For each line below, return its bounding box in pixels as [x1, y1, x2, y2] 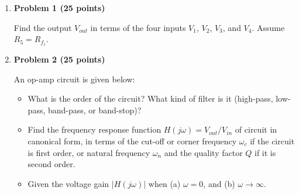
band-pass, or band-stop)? [47, 103, 142, 116]
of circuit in [235, 123, 277, 136]
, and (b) [203, 177, 235, 189]
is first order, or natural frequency [28, 146, 150, 158]
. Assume [252, 21, 285, 33]
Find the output [13, 21, 72, 33]
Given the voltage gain [28, 177, 109, 189]
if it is [255, 146, 276, 158]
